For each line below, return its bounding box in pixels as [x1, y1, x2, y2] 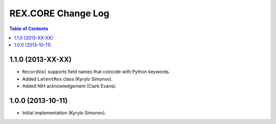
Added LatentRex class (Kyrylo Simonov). [22, 76, 113, 82]
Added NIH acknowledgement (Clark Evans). [22, 83, 117, 89]
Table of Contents [9, 26, 49, 32]
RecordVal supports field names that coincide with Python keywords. [22, 69, 171, 75]
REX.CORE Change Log [9, 8, 110, 19]
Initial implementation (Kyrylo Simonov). [22, 110, 106, 116]
